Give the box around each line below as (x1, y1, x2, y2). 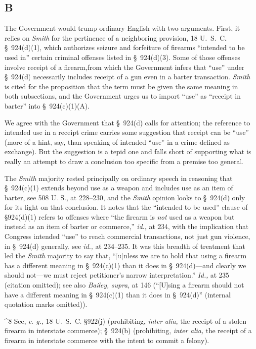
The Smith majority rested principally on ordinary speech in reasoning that (4, 173, 233, 183)
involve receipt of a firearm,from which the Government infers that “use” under (4, 61, 245, 72)
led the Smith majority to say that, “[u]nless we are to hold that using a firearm (4, 250, 247, 261)
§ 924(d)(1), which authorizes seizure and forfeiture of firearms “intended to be (4, 42, 245, 53)
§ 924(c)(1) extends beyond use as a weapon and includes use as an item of (4, 182, 233, 193)
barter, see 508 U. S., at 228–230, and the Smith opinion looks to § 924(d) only (4, 192, 245, 202)
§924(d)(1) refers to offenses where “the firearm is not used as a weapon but (4, 211, 235, 222)
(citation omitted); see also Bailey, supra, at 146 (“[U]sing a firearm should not (4, 280, 244, 290)
